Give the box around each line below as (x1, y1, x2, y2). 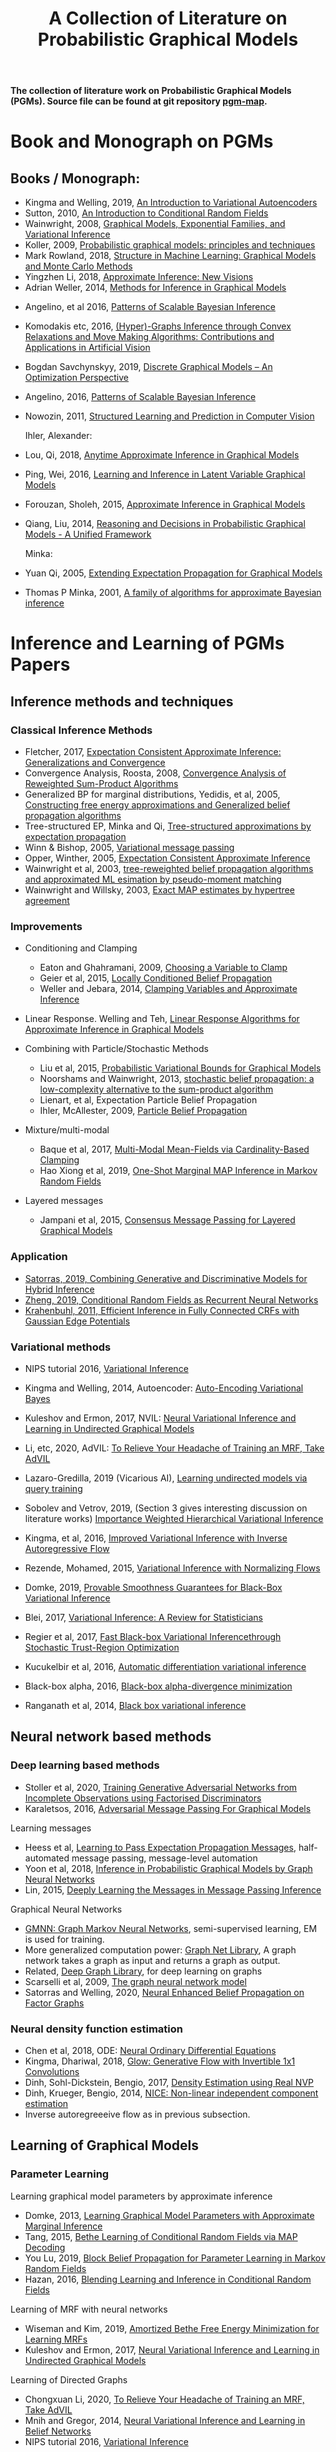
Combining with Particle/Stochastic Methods (24, 1043, 209, 1055)
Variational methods (10, 1340, 112, 1354)
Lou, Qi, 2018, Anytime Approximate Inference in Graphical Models (24, 449, 300, 461)
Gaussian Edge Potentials (24, 1315, 131, 1327)
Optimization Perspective (24, 372, 130, 384)
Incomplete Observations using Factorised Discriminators (24, 1792, 262, 1804)
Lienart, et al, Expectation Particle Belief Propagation (39, 1094, 258, 1106)
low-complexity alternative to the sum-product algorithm (39, 1083, 274, 1096)
